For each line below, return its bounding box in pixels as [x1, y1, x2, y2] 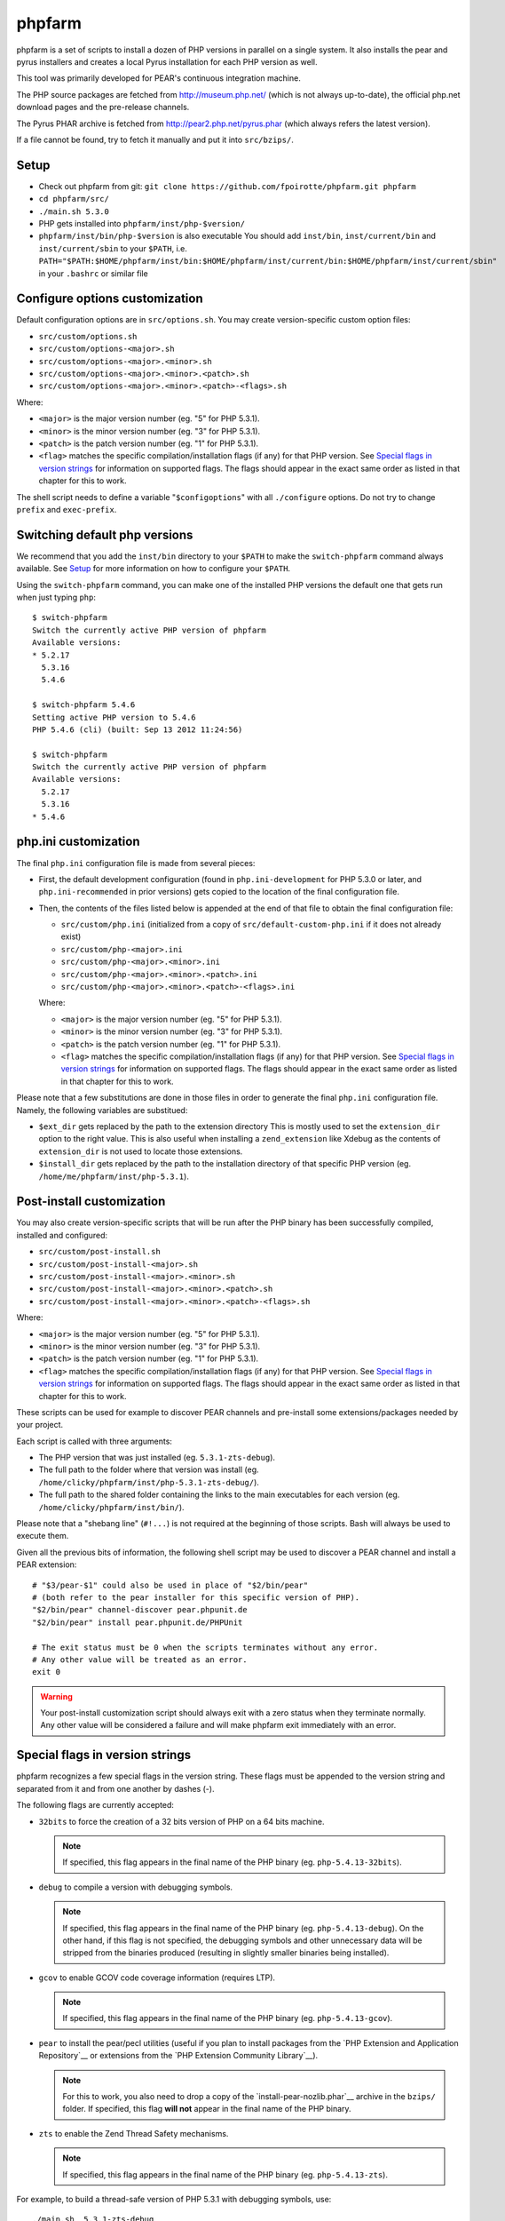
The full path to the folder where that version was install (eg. [38, 1464, 259, 1475]
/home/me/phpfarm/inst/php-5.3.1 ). [38, 1171, 190, 1182]
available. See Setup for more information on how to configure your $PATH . [16, 563, 291, 574]
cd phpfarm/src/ [38, 194, 110, 204]
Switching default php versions [16, 527, 193, 542]
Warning [40, 1691, 73, 1701]
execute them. [16, 1531, 69, 1541]
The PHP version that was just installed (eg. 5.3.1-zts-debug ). [38, 1453, 275, 1463]
